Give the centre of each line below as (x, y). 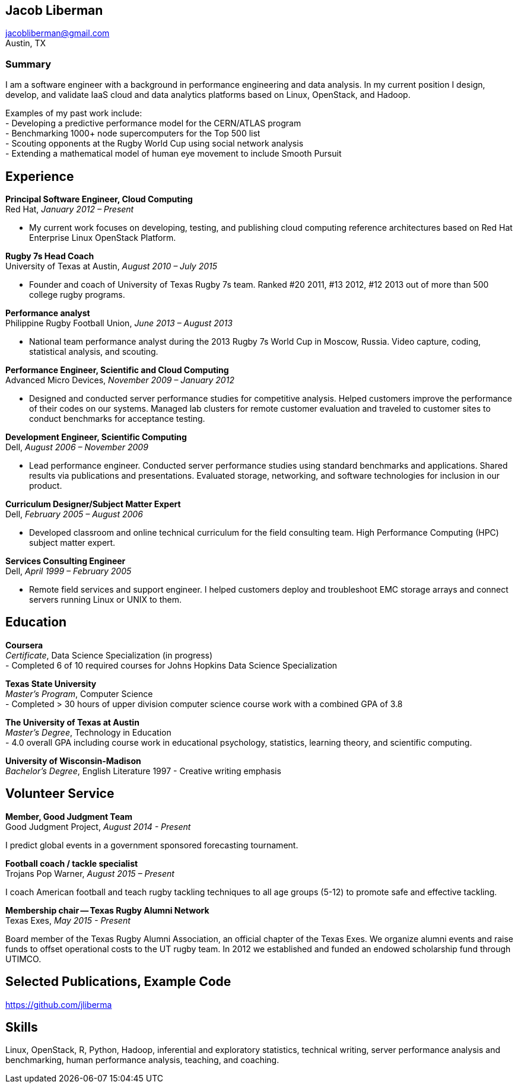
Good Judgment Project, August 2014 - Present (98, 826)
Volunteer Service (60, 794)
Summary (28, 64)
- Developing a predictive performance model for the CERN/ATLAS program (153, 123)
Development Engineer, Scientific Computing (96, 437)
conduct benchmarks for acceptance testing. (117, 419)
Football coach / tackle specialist (72, 863)
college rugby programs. (77, 295)
